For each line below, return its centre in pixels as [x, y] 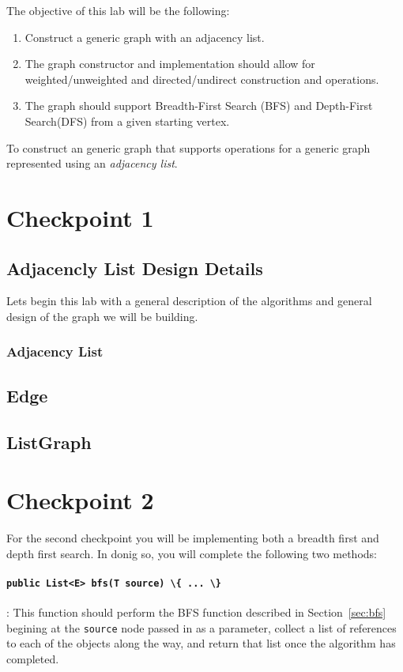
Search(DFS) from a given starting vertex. [127, 121]
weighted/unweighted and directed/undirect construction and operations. [202, 79]
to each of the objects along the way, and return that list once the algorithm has [201, 643]
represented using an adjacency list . [92, 163]
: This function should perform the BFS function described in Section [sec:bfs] [196, 612]
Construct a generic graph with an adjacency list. [145, 37]
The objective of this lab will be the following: [118, 10]
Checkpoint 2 [80, 500]
